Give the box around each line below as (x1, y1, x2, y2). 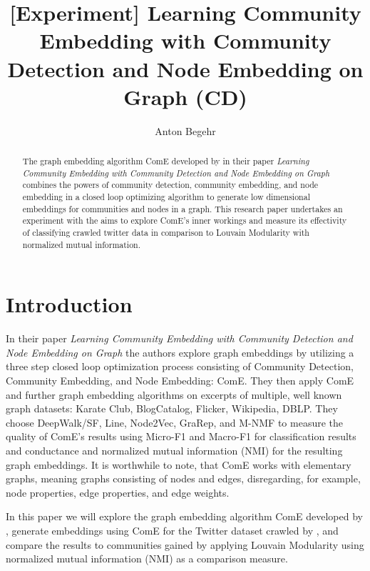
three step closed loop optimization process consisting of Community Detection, (6, 359, 354, 374)
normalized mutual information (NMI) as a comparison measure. (6, 551, 288, 566)
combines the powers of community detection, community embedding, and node (22, 179, 319, 191)
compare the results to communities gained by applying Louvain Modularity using (6, 537, 364, 552)
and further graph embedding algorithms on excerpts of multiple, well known (6, 387, 342, 402)
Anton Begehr (155, 123, 216, 138)
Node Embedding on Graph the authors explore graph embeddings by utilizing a (6, 344, 354, 359)
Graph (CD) (123, 81, 247, 111)
